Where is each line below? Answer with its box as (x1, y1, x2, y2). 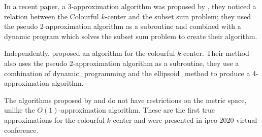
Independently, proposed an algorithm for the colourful (4, 48, 175, 58)
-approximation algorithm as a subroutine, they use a (73, 57, 239, 68)
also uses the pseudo (4, 57, 67, 68)
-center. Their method (181, 48, 249, 58)
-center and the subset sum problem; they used (105, 11, 251, 21)
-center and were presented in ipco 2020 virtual (110, 114, 257, 125)
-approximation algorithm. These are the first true (58, 105, 215, 115)
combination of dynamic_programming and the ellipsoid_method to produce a (4, 67, 250, 78)
